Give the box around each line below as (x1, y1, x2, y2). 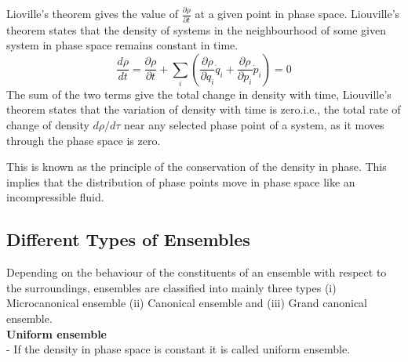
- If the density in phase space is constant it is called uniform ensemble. (6, 341, 351, 357)
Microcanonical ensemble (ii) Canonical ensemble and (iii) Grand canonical (6, 295, 368, 311)
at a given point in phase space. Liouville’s (195, 5, 400, 22)
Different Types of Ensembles (6, 227, 250, 252)
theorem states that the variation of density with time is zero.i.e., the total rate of (6, 101, 401, 118)
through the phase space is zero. (6, 132, 161, 148)
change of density (6, 117, 89, 132)
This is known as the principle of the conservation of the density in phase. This (6, 158, 387, 175)
